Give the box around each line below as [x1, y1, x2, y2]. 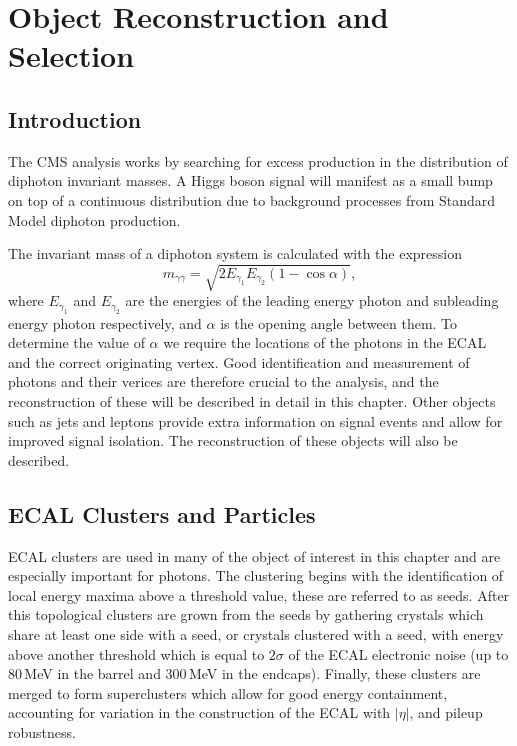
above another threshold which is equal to [8, 643, 265, 664]
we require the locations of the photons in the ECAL [163, 332, 487, 353]
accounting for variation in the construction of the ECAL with [8, 702, 391, 723]
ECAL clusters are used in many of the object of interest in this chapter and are [8, 545, 501, 566]
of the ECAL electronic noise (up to [288, 643, 509, 664]
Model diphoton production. [8, 209, 181, 230]
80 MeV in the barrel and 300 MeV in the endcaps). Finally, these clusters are [8, 663, 481, 684]
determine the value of [8, 332, 145, 353]
